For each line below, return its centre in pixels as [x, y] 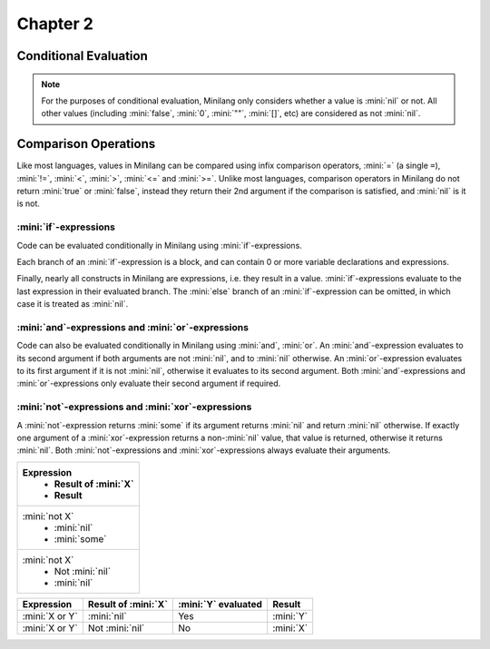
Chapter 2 [55, 24]
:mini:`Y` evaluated [220, 604]
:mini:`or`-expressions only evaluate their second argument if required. [149, 383]
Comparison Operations [86, 144]
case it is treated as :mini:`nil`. [73, 304]
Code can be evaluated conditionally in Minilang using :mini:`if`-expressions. [160, 245]
